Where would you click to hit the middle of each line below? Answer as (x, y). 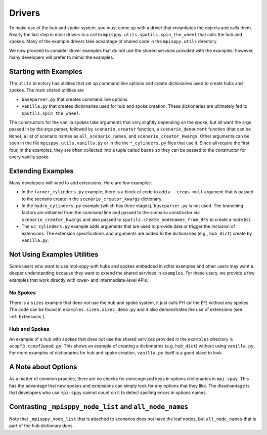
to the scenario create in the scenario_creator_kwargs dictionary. (92, 199)
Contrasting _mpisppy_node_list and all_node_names (99, 407)
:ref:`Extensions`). (27, 316)
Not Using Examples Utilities (54, 254)
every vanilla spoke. (29, 157)
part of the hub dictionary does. (42, 426)
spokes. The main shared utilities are (46, 90)
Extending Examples (42, 171)
